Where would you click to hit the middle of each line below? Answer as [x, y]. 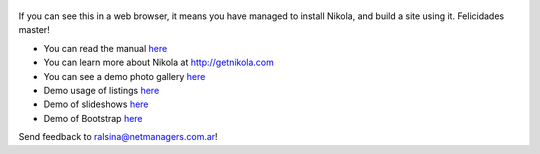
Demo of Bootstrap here [93, 118]
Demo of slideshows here [96, 104]
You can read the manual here [105, 48]
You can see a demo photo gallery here [124, 76]
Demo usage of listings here [101, 90]
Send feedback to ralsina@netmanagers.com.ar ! [118, 137]
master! [34, 30]
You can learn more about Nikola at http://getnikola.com [159, 62]
